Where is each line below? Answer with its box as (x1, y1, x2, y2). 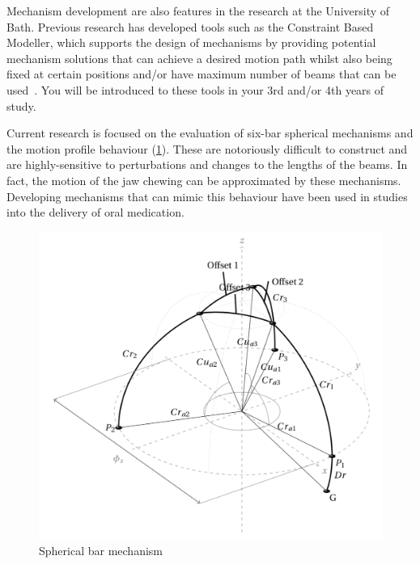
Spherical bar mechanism (39, 541, 163, 558)
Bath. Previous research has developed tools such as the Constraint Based (6, 18, 374, 35)
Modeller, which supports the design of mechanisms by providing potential (6, 34, 376, 51)
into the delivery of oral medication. (6, 204, 185, 221)
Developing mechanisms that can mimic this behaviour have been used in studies (6, 187, 408, 204)
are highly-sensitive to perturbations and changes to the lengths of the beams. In (6, 156, 408, 173)
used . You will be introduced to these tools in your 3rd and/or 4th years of (6, 81, 384, 98)
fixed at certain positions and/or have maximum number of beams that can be (6, 65, 397, 82)
